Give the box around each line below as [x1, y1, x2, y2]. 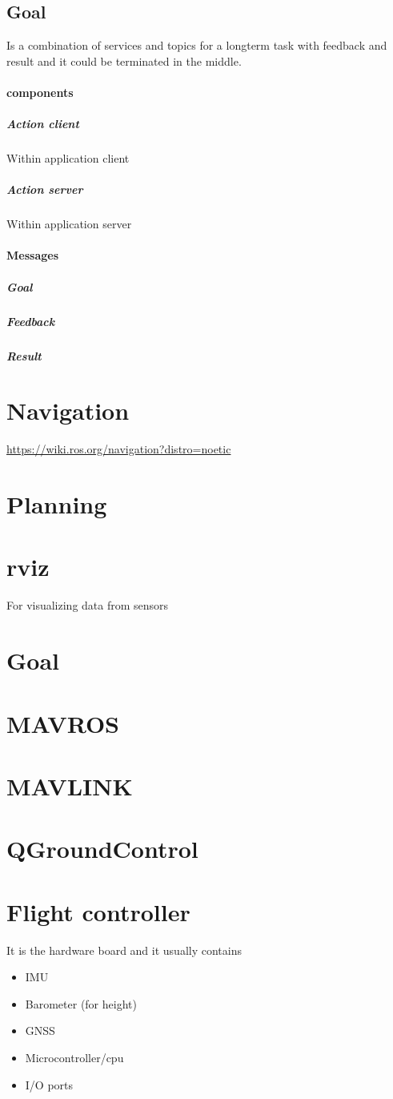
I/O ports [25, 1076, 74, 1093]
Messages [6, 247, 58, 264]
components [6, 83, 74, 100]
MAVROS [6, 706, 120, 739]
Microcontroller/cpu [25, 1049, 124, 1066]
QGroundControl [6, 832, 199, 865]
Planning [6, 488, 107, 521]
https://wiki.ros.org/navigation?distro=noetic [6, 441, 231, 457]
